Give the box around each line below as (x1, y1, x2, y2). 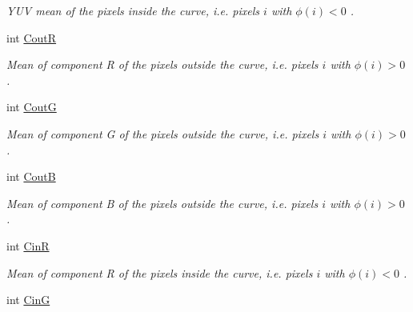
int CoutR (6, 29, 57, 46)
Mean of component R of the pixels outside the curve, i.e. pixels (6, 56, 319, 73)
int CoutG (6, 98, 57, 115)
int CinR (6, 237, 50, 254)
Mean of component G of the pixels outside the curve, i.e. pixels (6, 125, 319, 142)
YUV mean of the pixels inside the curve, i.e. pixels (6, 2, 260, 18)
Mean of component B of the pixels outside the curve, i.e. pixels (6, 194, 319, 211)
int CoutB (6, 168, 56, 185)
